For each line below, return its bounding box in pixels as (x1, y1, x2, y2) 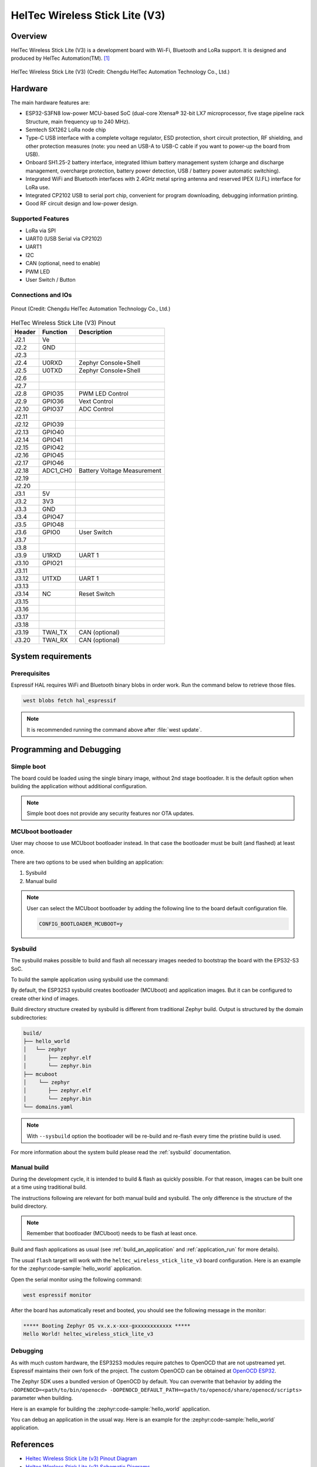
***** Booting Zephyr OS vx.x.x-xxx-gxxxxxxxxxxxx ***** (23, 1322, 191, 1329)
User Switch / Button (25, 276, 76, 283)
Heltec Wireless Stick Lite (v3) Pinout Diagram (25, 1455, 137, 1462)
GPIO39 (42, 420, 64, 428)
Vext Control (78, 397, 114, 405)
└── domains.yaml (23, 1104, 73, 1110)
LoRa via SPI (25, 227, 56, 234)
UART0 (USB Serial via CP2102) (25, 235, 102, 242)
